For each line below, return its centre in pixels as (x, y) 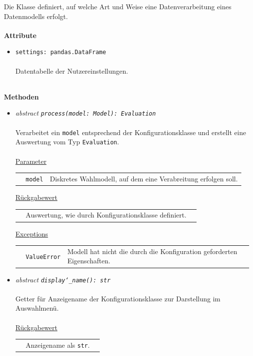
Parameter (31, 161)
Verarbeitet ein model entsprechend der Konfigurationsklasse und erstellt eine (131, 132)
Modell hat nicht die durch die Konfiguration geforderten (152, 251)
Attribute (20, 35)
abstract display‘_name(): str (63, 279)
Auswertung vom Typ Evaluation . (67, 142)
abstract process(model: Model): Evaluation (86, 113)
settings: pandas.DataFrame (61, 52)
